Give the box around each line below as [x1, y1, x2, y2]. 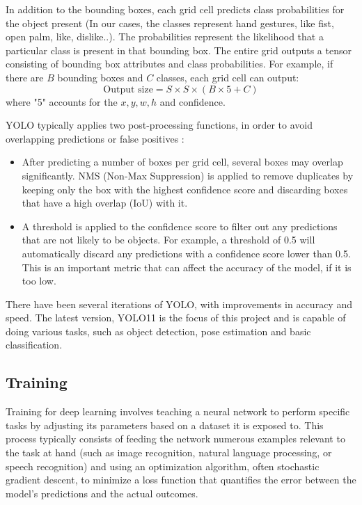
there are [6, 70, 44, 84]
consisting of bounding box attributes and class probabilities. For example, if [6, 56, 333, 71]
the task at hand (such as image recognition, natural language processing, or [6, 445, 332, 460]
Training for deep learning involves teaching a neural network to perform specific [6, 404, 350, 419]
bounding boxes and [57, 70, 143, 84]
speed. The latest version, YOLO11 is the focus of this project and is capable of [6, 310, 346, 325]
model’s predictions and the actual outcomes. [6, 486, 198, 500]
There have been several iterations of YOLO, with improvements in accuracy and [6, 296, 352, 311]
